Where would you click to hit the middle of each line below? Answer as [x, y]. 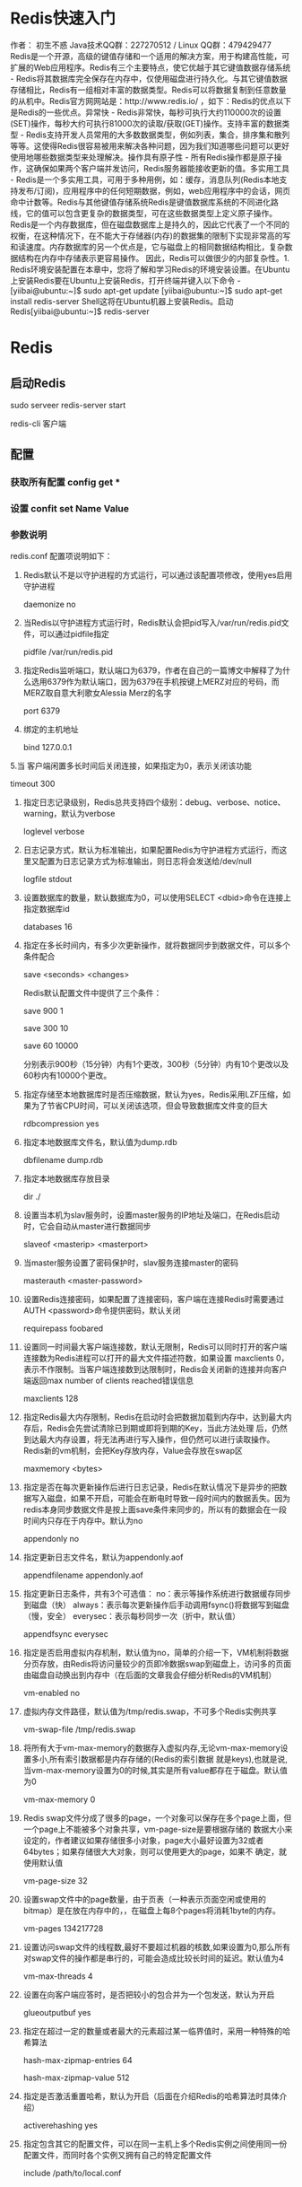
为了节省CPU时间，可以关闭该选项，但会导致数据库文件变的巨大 [149, 1106]
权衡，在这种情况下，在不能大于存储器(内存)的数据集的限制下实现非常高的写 [151, 235]
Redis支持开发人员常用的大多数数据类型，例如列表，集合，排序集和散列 [158, 135]
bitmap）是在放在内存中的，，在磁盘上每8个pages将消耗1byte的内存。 [152, 1911]
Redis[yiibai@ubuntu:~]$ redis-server [80, 311]
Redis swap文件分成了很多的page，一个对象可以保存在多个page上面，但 [157, 1818]
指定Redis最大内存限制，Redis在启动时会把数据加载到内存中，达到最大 [154, 1417]
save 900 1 [43, 1011]
